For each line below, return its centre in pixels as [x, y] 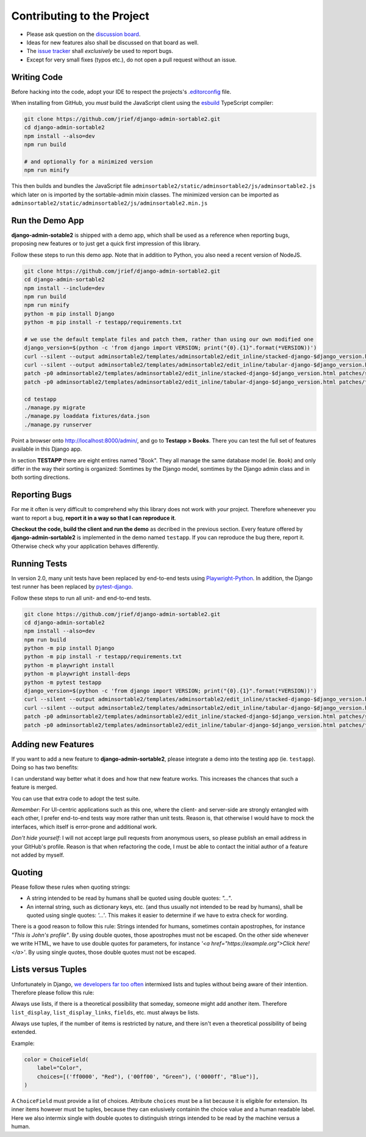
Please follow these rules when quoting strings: [71, 887]
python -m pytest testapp [63, 682]
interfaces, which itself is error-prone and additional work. [84, 827]
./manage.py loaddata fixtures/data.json [87, 416]
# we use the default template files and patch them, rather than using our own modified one [169, 339]
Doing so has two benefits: [45, 767]
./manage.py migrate [55, 408]
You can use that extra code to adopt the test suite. [76, 798]
